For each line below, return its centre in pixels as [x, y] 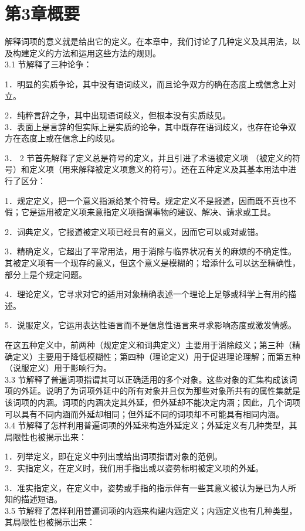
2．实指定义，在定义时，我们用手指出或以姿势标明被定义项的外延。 [134, 467]
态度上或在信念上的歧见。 [70, 138]
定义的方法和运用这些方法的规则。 [95, 52]
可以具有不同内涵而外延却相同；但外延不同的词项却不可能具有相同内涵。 [144, 413]
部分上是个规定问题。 [46, 274]
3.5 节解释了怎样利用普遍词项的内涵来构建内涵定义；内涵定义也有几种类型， [151, 510]
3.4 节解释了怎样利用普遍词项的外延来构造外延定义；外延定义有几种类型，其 [151, 425]
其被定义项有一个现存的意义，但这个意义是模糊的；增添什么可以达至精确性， [152, 263]
